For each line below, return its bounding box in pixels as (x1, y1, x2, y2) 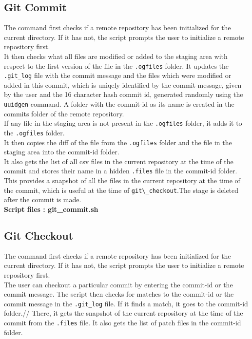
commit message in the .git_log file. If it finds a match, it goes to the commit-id (4, 298, 248, 308)
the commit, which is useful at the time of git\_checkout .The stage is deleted (4, 185, 239, 195)
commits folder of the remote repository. (4, 108, 124, 118)
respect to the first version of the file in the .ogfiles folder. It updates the (4, 60, 229, 71)
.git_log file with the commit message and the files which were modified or (4, 70, 232, 80)
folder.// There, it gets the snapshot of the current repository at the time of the (4, 308, 243, 318)
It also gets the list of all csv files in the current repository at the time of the (4, 156, 233, 166)
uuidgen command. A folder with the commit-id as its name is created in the (4, 99, 234, 109)
